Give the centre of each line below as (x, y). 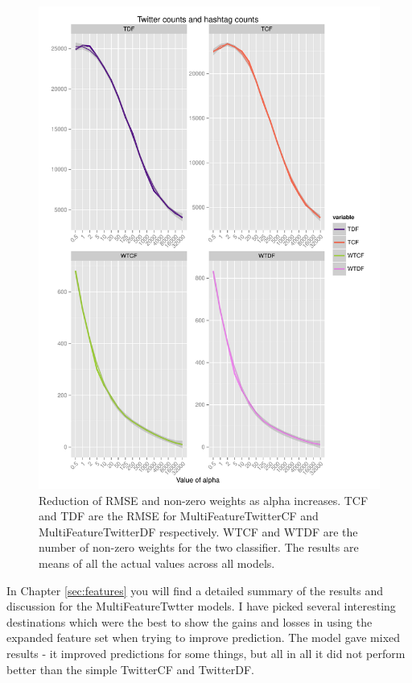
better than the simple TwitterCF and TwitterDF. (131, 669)
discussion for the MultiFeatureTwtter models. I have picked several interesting (201, 606)
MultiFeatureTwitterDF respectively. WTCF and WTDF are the (198, 531)
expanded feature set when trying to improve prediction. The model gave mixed (204, 637)
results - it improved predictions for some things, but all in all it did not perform (206, 654)
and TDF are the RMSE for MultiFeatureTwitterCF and (179, 516)
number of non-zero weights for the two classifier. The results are (199, 547)
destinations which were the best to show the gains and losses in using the (190, 621)
